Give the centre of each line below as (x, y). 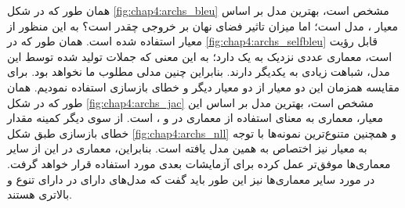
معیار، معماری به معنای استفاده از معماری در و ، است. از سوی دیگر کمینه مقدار (195, 118)
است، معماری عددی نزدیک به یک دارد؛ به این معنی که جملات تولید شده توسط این (200, 56)
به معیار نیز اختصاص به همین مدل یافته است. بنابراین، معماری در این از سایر (187, 148)
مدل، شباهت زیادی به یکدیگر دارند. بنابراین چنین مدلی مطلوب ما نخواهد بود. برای (199, 72)
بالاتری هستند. (40, 194)
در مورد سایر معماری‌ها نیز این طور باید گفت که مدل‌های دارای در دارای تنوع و (191, 179)
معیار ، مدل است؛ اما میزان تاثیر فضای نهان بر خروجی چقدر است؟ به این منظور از (203, 25)
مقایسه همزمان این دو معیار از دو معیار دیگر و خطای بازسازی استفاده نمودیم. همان (204, 86)
